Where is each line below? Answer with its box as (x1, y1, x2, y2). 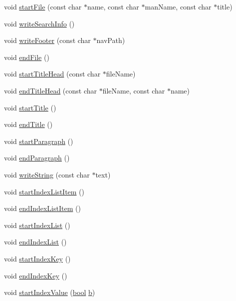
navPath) (96, 35, 125, 45)
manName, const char (145, 1, 212, 11)
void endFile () (4, 51, 49, 62)
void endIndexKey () (4, 270, 67, 280)
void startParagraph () (4, 135, 73, 146)
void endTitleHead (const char (4, 85, 97, 95)
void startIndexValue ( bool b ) (4, 287, 95, 297)
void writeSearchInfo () (4, 18, 75, 28)
